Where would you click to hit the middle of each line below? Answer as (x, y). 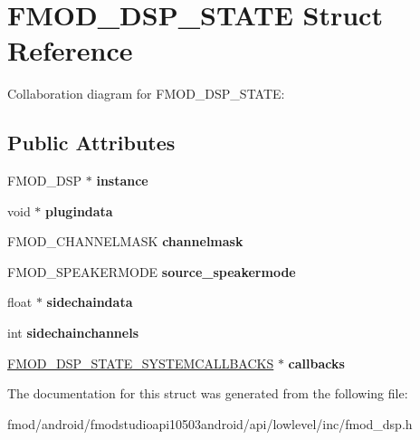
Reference (70, 50)
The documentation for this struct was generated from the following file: (208, 393)
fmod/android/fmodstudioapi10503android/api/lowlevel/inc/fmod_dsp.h (210, 423)
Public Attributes (91, 143)
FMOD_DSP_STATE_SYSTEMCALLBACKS (141, 363)
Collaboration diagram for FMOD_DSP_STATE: (146, 94)
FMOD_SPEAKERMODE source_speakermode (152, 271)
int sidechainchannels (73, 333)
